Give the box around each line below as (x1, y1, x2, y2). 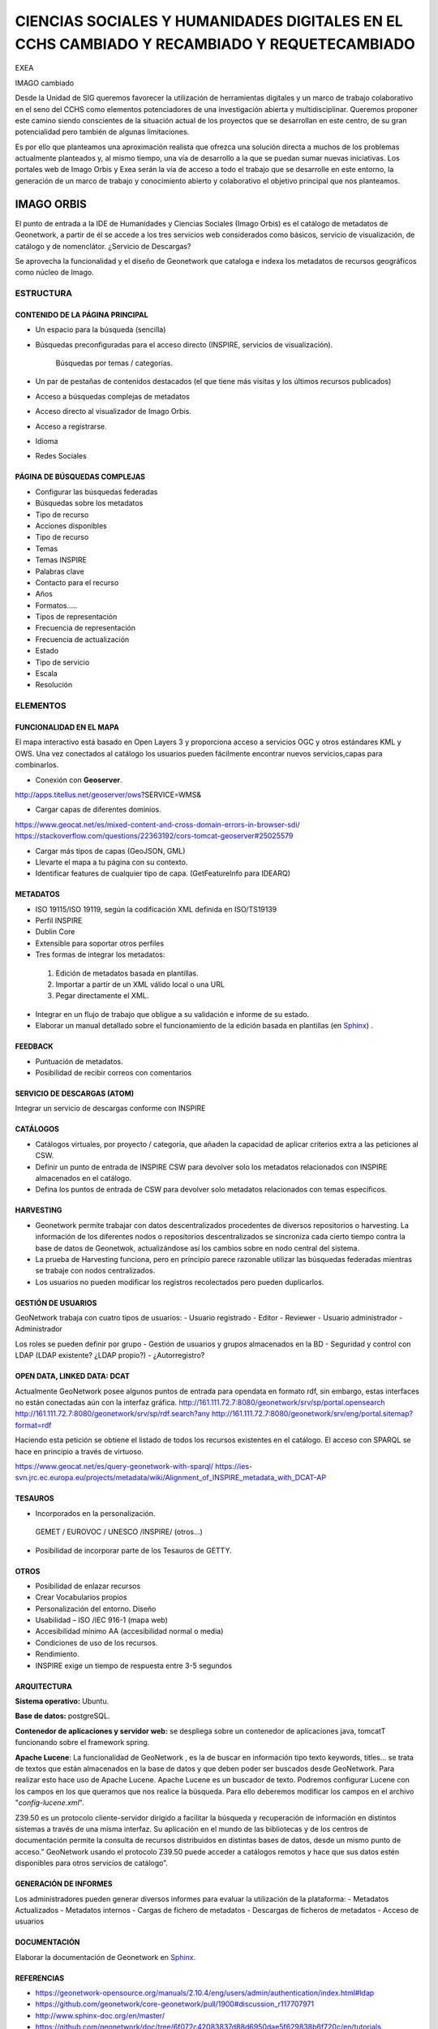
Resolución (35, 680, 73, 690)
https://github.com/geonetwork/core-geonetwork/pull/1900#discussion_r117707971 (35, 1999, 315, 2009)
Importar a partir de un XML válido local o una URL (55, 980, 225, 989)
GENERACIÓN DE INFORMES (15, 1879, 113, 1889)
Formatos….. (35, 601, 78, 610)
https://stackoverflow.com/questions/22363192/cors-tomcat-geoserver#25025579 (15, 831, 294, 841)
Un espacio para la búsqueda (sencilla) (35, 325, 166, 334)
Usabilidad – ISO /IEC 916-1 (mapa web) (35, 1615, 168, 1625)
